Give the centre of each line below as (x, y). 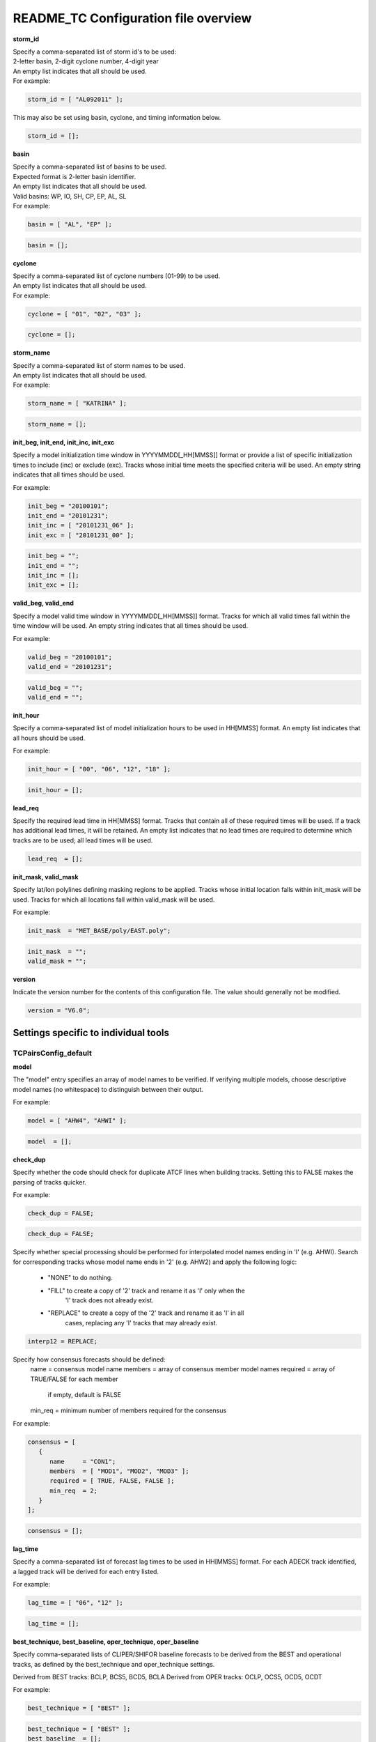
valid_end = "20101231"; (70, 666)
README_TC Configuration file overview (132, 18)
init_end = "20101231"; (68, 515)
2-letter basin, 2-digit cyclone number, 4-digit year (86, 61)
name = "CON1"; (83, 1461)
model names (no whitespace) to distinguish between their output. (108, 1089)
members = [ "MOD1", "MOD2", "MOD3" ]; (119, 1471)
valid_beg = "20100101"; (70, 657)
